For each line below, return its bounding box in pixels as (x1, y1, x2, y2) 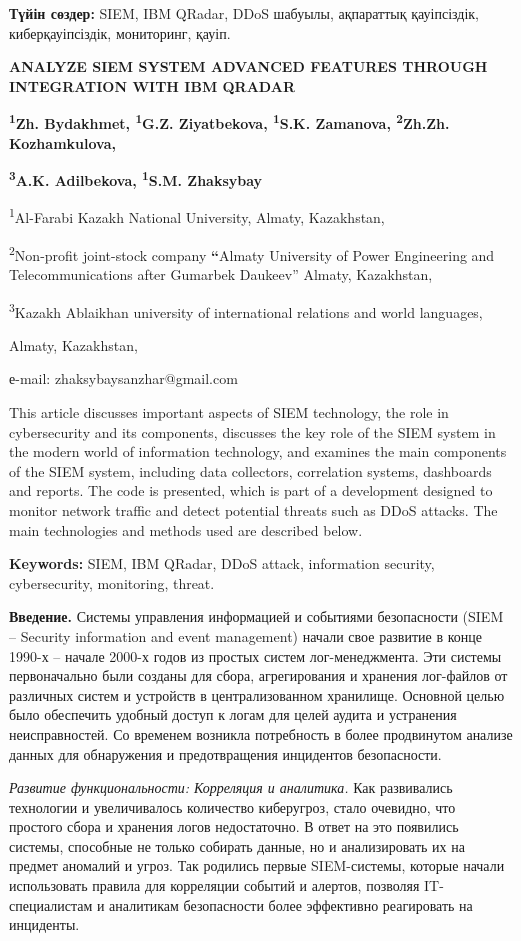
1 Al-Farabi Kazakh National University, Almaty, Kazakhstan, (9, 204, 385, 228)
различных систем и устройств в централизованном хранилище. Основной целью (9, 684, 505, 705)
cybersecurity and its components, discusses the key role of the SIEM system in (9, 421, 496, 442)
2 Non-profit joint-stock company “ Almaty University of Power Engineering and (9, 241, 495, 265)
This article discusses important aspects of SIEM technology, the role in (9, 402, 449, 422)
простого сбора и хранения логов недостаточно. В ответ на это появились (9, 816, 459, 837)
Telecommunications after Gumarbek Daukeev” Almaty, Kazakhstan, (9, 263, 433, 284)
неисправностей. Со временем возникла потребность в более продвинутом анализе (9, 723, 513, 744)
